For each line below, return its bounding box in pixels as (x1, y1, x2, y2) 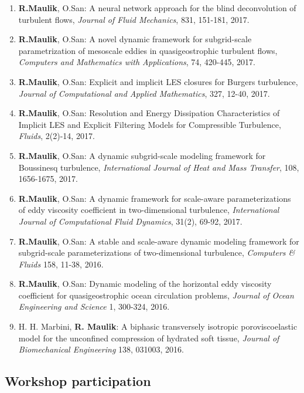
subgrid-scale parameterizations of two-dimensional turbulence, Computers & (18, 246, 295, 259)
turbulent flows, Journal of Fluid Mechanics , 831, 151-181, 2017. (18, 13, 250, 25)
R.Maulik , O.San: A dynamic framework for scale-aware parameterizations (18, 192, 291, 204)
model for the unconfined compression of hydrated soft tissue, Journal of (18, 331, 279, 344)
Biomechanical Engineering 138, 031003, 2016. (18, 343, 184, 355)
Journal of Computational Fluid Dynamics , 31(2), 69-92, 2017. (18, 215, 242, 227)
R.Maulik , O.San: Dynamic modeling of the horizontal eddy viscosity (18, 277, 272, 290)
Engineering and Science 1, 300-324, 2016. (18, 300, 170, 313)
